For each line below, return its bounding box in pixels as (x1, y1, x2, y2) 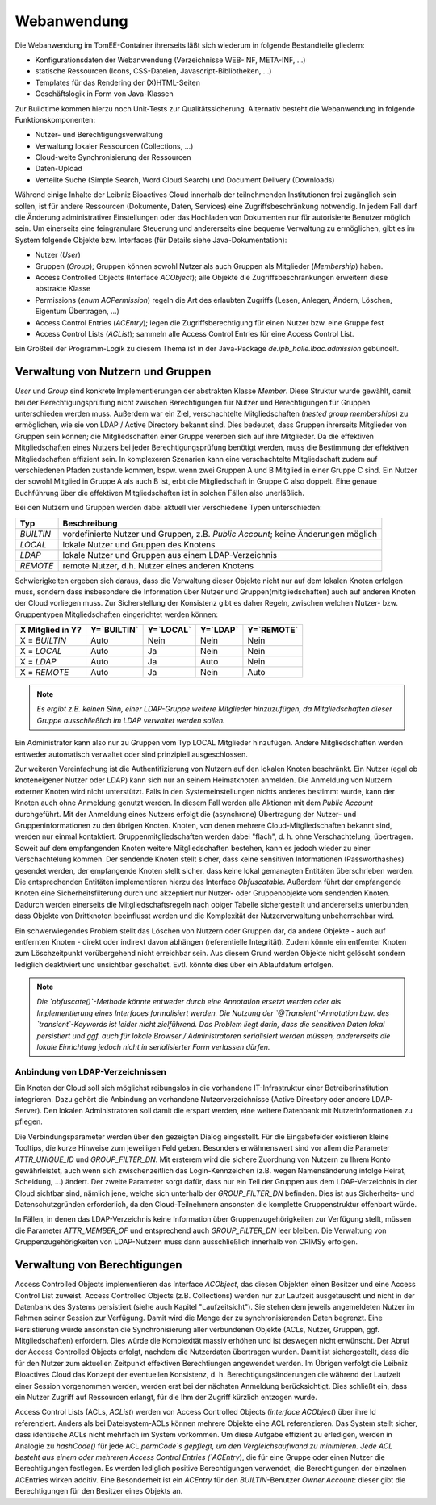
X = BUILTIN (19, 635, 67, 646)
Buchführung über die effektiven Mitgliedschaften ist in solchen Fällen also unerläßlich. (15, 488, 304, 497)
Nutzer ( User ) (35, 250, 81, 260)
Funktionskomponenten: (15, 115, 96, 124)
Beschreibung (62, 518, 118, 529)
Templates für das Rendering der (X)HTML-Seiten (35, 78, 201, 87)
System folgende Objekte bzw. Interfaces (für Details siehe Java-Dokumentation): (15, 235, 287, 245)
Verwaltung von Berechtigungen (15, 1258, 182, 1272)
